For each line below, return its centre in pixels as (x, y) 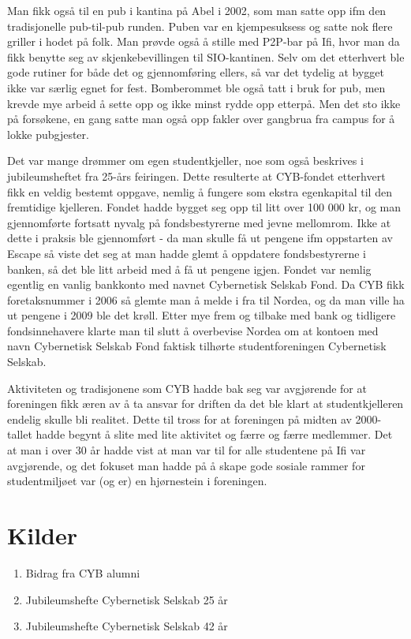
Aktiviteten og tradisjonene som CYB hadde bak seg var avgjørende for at (187, 388)
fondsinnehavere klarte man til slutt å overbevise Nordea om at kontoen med (193, 330)
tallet (20, 434)
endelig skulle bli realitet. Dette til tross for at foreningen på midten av (179, 419)
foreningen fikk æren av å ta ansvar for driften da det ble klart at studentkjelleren (205, 404)
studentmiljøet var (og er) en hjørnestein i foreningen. (137, 481)
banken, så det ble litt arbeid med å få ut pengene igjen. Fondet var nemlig (189, 269)
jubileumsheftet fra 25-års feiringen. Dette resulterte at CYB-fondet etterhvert (196, 176)
